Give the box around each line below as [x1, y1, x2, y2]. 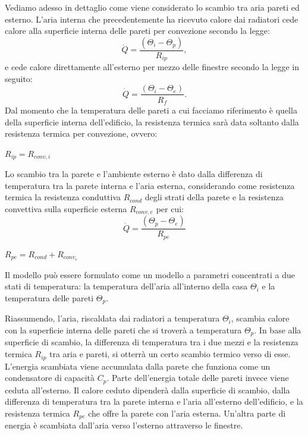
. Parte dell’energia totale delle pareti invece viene [106, 371, 289, 384]
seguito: [5, 72, 33, 84]
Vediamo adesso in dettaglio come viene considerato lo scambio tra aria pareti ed [5, 1, 300, 13]
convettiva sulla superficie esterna [5, 202, 127, 215]
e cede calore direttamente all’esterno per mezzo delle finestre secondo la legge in [5, 61, 299, 73]
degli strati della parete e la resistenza [144, 191, 284, 203]
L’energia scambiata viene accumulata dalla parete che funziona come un [5, 360, 271, 372]
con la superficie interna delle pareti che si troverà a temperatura [5, 324, 242, 336]
